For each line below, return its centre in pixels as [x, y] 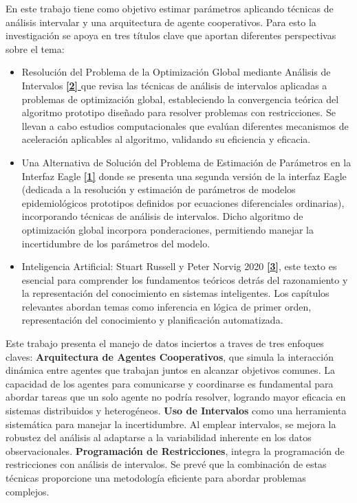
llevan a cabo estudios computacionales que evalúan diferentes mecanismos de [185, 125]
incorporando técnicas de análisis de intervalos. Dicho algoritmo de [162, 216]
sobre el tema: [35, 48]
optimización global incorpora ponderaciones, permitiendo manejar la [168, 229]
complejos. [28, 491]
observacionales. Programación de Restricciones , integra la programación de [175, 450]
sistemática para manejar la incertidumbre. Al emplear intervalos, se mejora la [171, 424]
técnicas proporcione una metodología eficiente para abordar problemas [156, 478]
